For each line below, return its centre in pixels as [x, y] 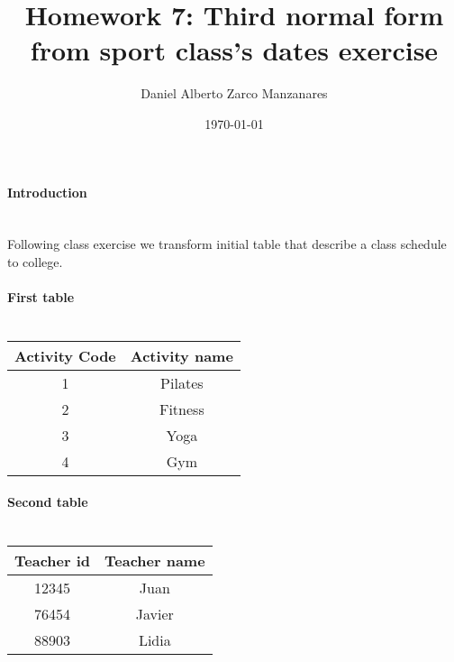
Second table [48, 502]
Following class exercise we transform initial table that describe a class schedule [227, 244]
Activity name [182, 355]
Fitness [182, 409]
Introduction [47, 192]
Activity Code [65, 355]
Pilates [182, 382]
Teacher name [155, 561]
